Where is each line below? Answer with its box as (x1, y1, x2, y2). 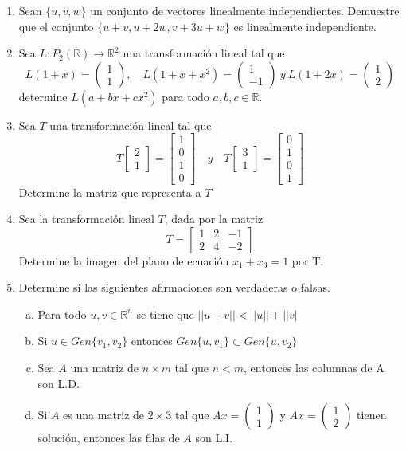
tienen (357, 406, 387, 423)
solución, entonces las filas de (37, 429, 180, 446)
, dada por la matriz (164, 210, 264, 227)
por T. (291, 252, 324, 269)
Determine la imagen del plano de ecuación (18, 252, 229, 269)
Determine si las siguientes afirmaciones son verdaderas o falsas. (18, 279, 330, 296)
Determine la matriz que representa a (18, 183, 201, 200)
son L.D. (37, 375, 80, 391)
